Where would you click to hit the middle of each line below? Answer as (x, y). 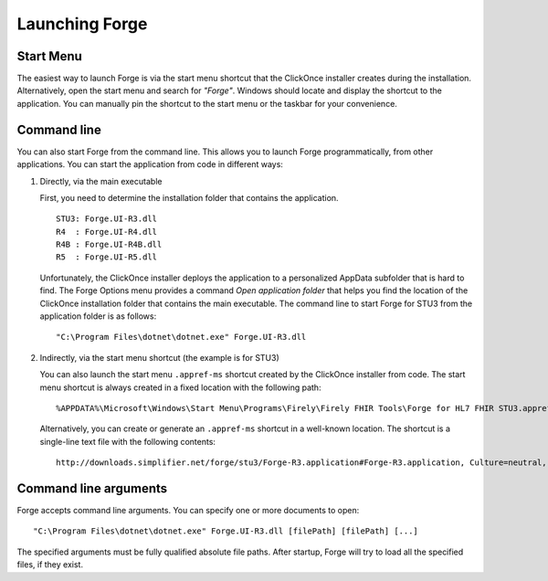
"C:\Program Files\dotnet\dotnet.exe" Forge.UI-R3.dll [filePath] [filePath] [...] (226, 531)
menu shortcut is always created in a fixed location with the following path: (180, 387)
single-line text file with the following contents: (128, 441)
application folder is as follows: (98, 316)
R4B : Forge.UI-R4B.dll (109, 245)
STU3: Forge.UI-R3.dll (107, 219)
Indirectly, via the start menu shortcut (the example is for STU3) (160, 357)
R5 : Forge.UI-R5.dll (107, 257)
